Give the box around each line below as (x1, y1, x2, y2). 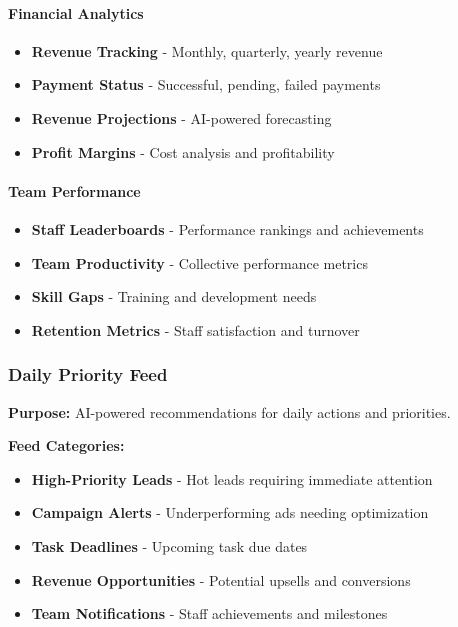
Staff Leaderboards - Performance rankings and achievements (31, 218, 424, 239)
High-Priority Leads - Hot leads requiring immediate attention (31, 468, 433, 489)
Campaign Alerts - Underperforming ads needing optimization (31, 502, 429, 523)
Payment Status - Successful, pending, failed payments (31, 74, 381, 95)
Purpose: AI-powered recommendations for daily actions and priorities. (8, 401, 451, 422)
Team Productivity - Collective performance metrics (31, 252, 368, 273)
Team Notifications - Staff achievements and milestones (31, 603, 388, 624)
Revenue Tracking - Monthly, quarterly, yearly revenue (31, 40, 383, 61)
